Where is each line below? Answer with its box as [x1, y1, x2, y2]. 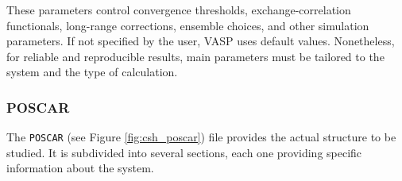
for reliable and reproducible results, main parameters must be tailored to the [6, 48, 385, 64]
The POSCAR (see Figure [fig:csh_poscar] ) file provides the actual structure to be [6, 129, 396, 145]
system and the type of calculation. [6, 64, 178, 80]
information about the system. [6, 160, 154, 176]
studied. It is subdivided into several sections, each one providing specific [6, 144, 362, 160]
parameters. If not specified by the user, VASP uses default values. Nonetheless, [6, 33, 395, 49]
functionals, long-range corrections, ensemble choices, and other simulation [6, 17, 369, 33]
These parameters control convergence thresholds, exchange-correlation [6, 2, 351, 17]
